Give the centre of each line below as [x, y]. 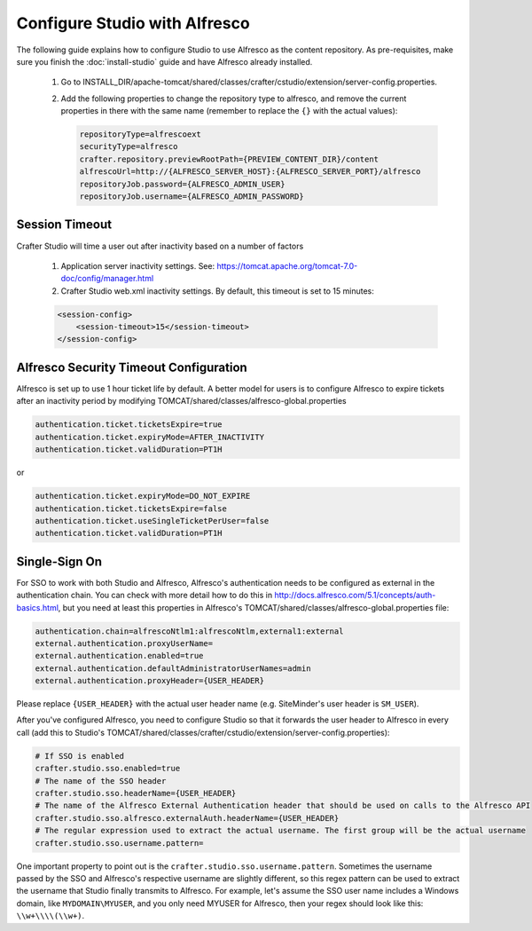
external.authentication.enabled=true [119, 656]
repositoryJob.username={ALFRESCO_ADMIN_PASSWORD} [192, 197]
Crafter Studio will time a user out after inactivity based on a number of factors [160, 246]
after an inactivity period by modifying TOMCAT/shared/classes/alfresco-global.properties [181, 401]
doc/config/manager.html [107, 279]
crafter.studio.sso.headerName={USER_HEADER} [136, 793]
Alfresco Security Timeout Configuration [132, 367]
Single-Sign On [59, 561]
